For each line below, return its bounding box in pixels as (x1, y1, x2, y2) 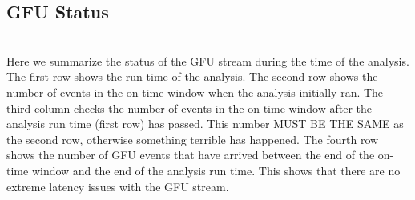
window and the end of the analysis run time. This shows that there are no (31, 162, 401, 178)
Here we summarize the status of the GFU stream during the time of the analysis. (6, 52, 409, 69)
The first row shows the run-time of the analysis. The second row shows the (6, 68, 378, 85)
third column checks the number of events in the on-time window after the (6, 99, 373, 116)
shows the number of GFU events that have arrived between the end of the (6, 146, 375, 163)
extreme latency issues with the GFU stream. (6, 178, 229, 194)
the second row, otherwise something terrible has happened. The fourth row (6, 130, 379, 147)
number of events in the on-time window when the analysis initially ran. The (6, 83, 384, 100)
